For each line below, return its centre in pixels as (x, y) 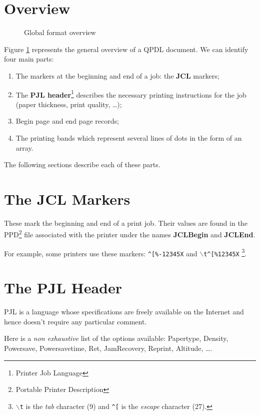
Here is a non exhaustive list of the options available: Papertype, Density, (116, 338)
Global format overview (60, 32)
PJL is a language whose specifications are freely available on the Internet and (124, 312)
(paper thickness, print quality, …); (69, 104)
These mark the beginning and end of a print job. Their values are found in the (126, 223)
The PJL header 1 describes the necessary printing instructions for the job (131, 94)
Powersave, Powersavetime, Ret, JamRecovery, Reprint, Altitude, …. (108, 348)
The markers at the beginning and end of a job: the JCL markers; (117, 75)
